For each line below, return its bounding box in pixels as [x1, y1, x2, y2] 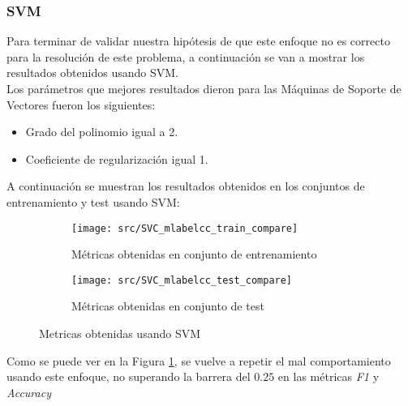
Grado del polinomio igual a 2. [25, 123, 178, 140]
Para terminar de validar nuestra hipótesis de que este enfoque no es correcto [6, 32, 390, 49]
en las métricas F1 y [277, 368, 380, 385]
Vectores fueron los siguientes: [6, 96, 156, 113]
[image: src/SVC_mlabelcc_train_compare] [71, 222, 298, 234]
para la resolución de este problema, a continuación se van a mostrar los [6, 48, 365, 65]
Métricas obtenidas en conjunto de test [71, 297, 264, 314]
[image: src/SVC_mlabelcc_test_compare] [71, 274, 293, 286]
